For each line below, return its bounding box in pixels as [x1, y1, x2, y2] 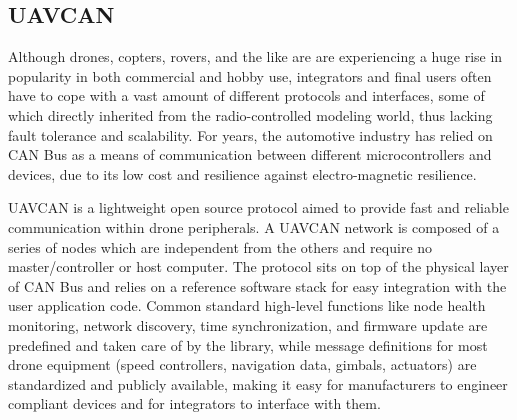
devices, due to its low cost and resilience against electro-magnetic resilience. [8, 163, 477, 184]
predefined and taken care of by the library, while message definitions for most [8, 334, 488, 355]
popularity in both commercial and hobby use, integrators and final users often [8, 65, 492, 86]
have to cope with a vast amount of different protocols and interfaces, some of [8, 85, 485, 106]
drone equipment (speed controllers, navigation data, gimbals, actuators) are [8, 354, 477, 375]
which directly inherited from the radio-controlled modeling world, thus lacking [8, 104, 493, 125]
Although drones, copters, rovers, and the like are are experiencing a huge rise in [8, 46, 503, 67]
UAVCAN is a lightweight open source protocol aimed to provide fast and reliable [8, 197, 509, 218]
